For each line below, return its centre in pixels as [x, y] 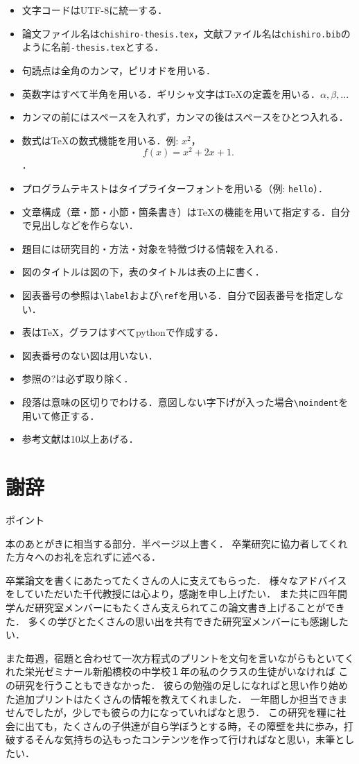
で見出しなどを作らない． [80, 225]
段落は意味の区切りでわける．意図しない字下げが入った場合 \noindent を [185, 402]
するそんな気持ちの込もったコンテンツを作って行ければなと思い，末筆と [180, 739]
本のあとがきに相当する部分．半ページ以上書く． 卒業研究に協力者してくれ [177, 543]
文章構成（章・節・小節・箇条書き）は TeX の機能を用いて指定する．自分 [186, 211]
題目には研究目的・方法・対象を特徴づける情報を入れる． [153, 248]
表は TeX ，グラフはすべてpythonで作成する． [123, 332]
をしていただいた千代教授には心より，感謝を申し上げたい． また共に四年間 [176, 594]
